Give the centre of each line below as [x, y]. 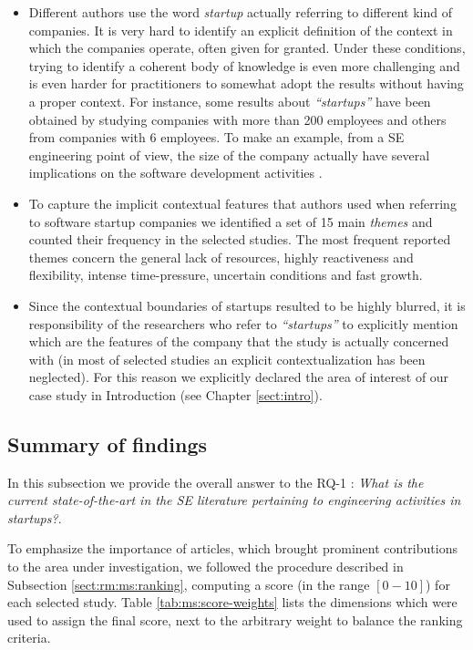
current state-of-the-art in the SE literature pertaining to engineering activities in [234, 500]
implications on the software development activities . [175, 173]
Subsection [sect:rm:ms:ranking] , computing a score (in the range [189, 584]
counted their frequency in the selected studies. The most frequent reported [240, 239]
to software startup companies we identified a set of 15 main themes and [231, 221]
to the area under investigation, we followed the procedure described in [206, 567]
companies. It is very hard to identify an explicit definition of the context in [241, 30]
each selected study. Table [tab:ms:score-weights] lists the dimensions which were [232, 602]
